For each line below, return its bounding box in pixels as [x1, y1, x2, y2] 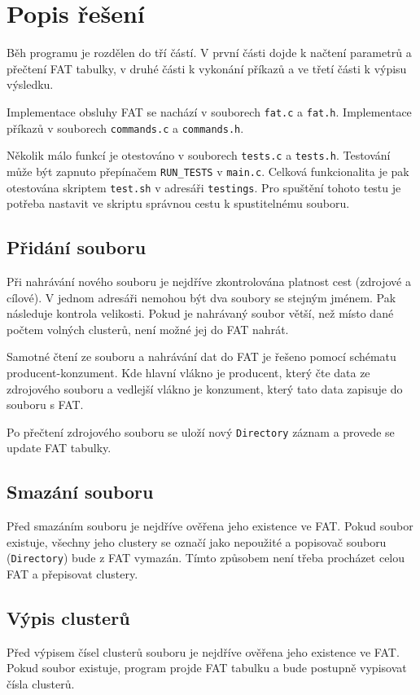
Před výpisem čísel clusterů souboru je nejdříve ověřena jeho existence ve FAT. [7, 643, 400, 660]
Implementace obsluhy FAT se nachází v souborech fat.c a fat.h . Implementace [7, 103, 412, 120]
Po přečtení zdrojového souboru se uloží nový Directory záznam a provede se [7, 423, 395, 440]
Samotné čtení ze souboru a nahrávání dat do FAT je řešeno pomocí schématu [7, 348, 396, 365]
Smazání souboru [7, 479, 154, 504]
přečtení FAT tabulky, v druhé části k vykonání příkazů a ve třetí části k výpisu [7, 59, 407, 77]
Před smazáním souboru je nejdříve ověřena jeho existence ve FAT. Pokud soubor [7, 517, 413, 534]
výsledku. [7, 76, 54, 93]
